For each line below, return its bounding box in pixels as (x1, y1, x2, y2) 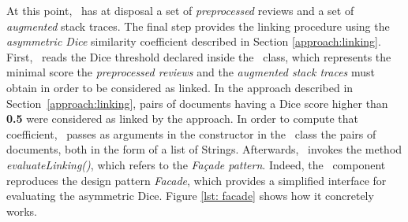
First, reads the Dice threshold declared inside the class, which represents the (6, 48, 391, 65)
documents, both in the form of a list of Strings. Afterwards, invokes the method (6, 141, 402, 157)
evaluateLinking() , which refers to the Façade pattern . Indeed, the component (6, 156, 386, 172)
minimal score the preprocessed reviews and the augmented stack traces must (6, 64, 375, 80)
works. (6, 202, 38, 219)
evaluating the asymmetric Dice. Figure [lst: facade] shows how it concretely (6, 187, 374, 204)
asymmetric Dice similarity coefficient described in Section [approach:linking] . (6, 33, 381, 50)
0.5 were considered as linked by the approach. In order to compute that (6, 110, 358, 127)
